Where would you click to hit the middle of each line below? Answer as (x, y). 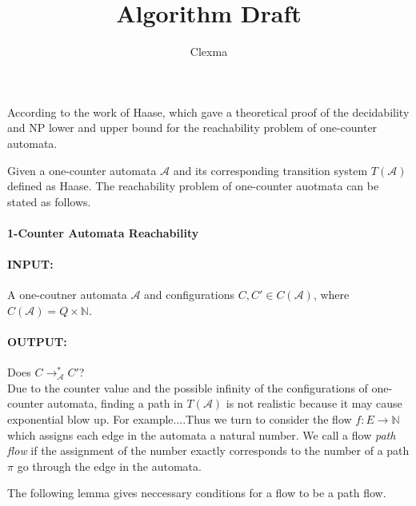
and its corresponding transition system (270, 170)
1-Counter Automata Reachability (103, 232)
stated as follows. (49, 201)
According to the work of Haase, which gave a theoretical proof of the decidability (208, 112)
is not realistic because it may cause (314, 403)
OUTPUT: (37, 342)
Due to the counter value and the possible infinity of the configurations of (188, 387)
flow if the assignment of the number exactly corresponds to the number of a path (208, 450)
